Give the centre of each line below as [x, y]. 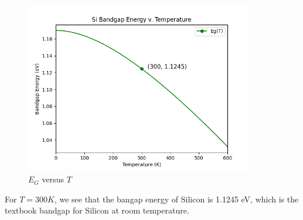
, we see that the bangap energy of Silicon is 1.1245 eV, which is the [176, 199]
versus [53, 179]
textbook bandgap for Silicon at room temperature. [97, 210]
